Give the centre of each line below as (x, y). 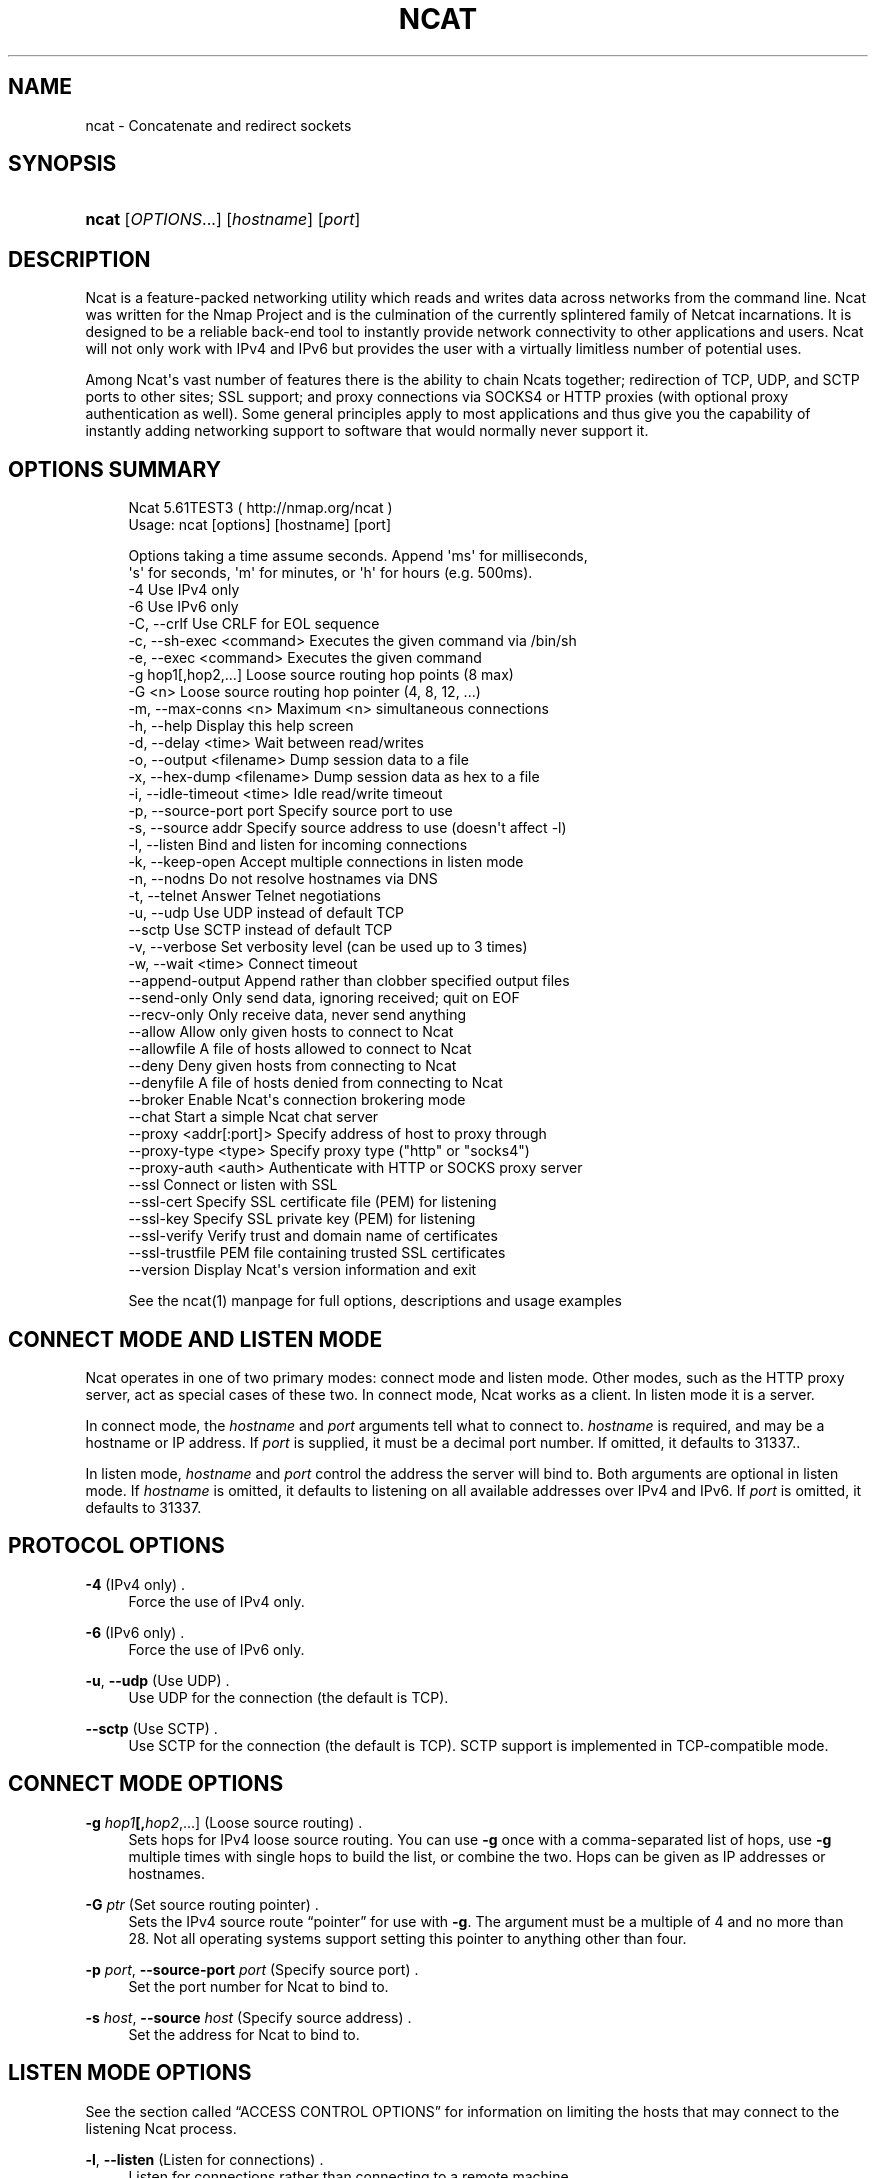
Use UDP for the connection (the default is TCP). (288, 1697)
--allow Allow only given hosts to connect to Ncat (291, 1032)
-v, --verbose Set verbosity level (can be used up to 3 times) (328, 947)
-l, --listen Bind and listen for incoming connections (298, 845)
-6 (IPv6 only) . (135, 1632)
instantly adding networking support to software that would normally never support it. (367, 431)
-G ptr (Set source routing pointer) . (202, 1904)
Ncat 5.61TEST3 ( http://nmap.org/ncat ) (260, 508)
